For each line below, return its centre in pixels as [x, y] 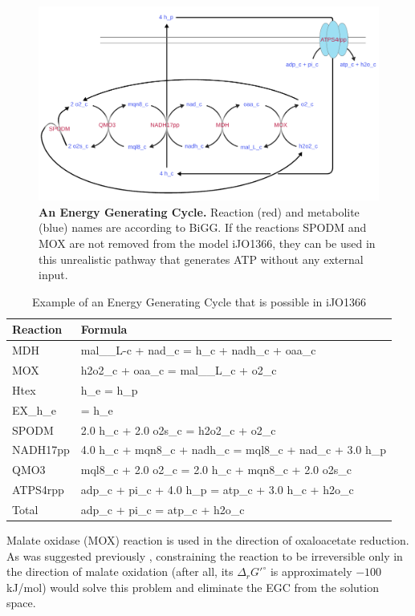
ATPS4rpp [38, 490]
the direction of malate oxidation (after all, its [120, 571]
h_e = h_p [109, 389]
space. [21, 603]
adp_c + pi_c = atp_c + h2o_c [163, 509]
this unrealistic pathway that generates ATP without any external [201, 259]
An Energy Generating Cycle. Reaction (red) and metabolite [199, 211]
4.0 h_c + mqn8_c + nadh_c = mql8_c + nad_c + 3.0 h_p [234, 450]
